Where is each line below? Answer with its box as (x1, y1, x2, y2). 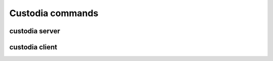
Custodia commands (9, 8, 99, 19)
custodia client (9, 43, 58, 51)
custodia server (9, 27, 61, 35)
